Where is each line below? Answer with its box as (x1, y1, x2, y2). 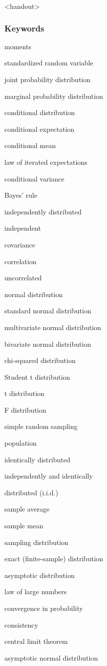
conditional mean (4, 140, 56, 151)
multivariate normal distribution (4, 322, 101, 332)
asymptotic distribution (4, 570, 75, 580)
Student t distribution (4, 371, 70, 382)
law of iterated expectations (4, 156, 87, 167)
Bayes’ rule (4, 190, 38, 200)
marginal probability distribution (4, 91, 103, 101)
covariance (4, 239, 36, 249)
